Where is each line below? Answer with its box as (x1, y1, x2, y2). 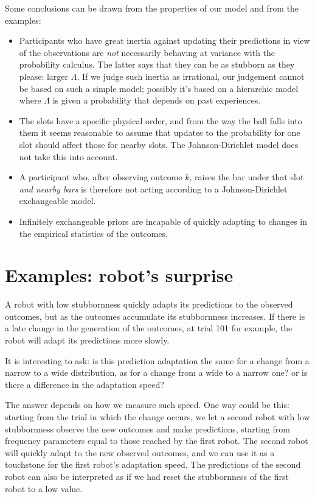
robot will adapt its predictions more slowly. (5, 334, 170, 346)
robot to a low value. (5, 482, 83, 495)
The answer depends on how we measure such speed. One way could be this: (5, 398, 289, 411)
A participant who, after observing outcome (19, 171, 182, 183)
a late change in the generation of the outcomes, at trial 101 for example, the (5, 322, 292, 334)
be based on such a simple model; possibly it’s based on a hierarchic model (19, 82, 299, 94)
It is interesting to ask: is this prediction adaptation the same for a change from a (5, 354, 310, 367)
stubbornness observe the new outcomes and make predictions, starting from (5, 422, 290, 435)
